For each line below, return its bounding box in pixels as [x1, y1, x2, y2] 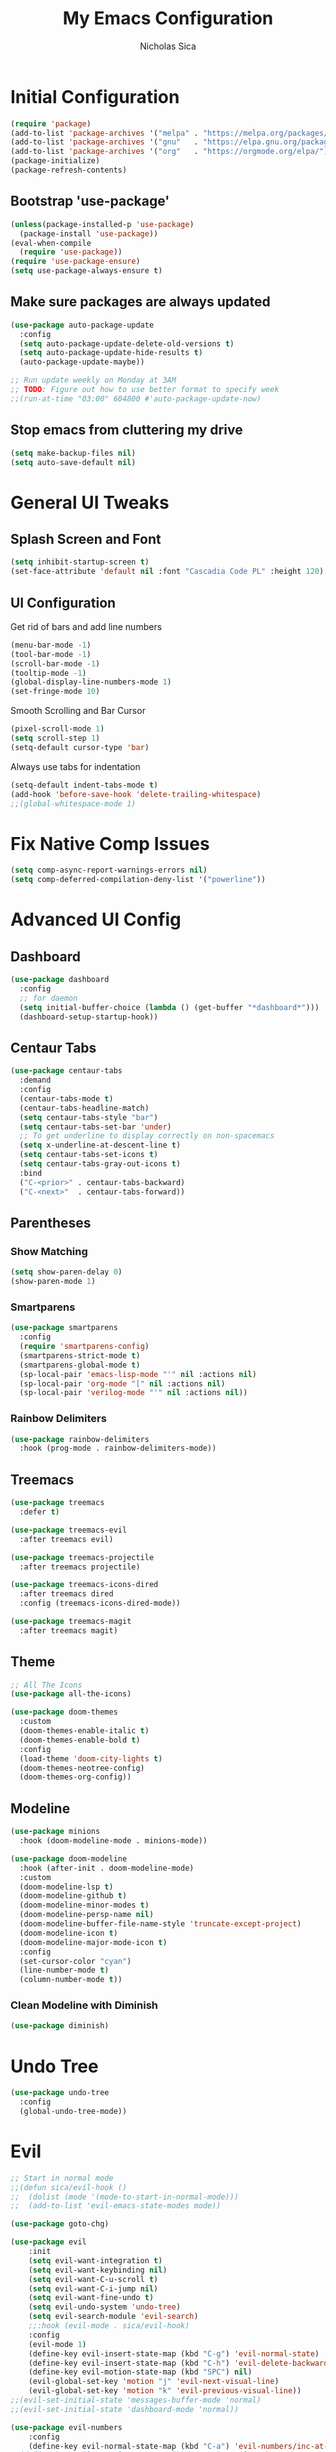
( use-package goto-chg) [10, 2219, 110, 2229]
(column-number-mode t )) [19, 1975, 123, 1985]
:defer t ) [19, 1507, 60, 1517]
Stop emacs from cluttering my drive [10, 422, 243, 439]
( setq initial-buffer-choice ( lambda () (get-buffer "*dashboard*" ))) [19, 1002, 320, 1012]
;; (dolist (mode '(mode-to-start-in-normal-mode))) [10, 2192, 240, 2202]
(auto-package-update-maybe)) [19, 357, 145, 367]
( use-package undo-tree [10, 2088, 110, 2098]
